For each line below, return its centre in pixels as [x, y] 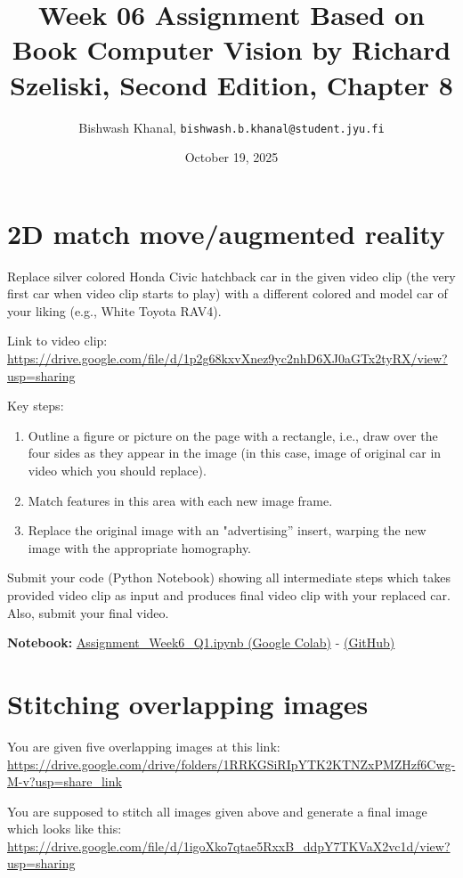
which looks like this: [65, 829]
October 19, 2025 [231, 157]
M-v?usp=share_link [65, 781]
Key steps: [36, 406]
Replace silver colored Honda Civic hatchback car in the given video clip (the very [231, 276]
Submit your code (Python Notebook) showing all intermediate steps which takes [229, 577]
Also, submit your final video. [88, 612]
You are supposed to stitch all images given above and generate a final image [217, 811]
